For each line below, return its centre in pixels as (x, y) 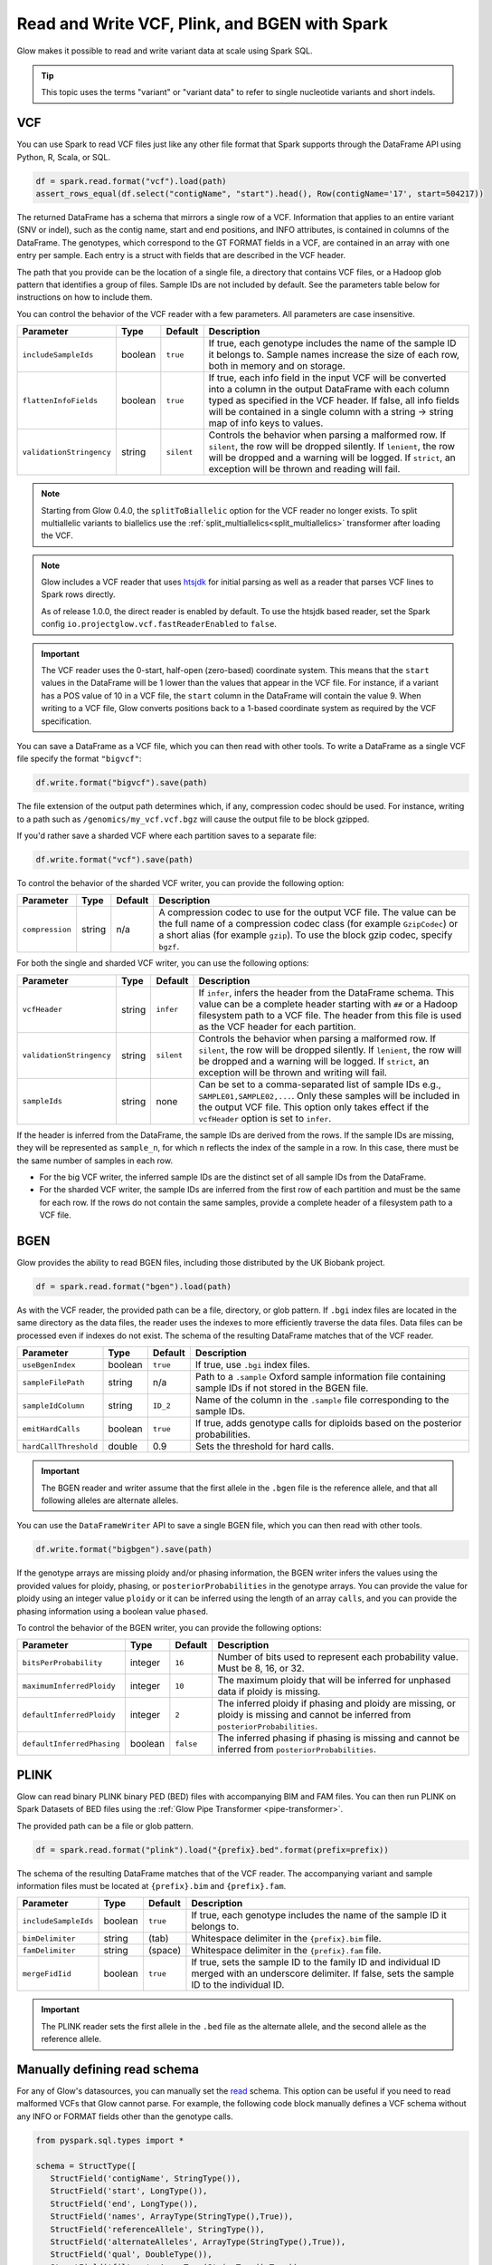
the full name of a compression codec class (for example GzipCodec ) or (308, 924)
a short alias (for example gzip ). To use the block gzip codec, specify (306, 935)
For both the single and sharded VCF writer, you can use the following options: (163, 963)
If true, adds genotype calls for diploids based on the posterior (328, 1423)
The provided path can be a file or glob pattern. (105, 1826)
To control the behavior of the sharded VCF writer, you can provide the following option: (180, 883)
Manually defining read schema (108, 2069)
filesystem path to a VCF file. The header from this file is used (330, 1015)
